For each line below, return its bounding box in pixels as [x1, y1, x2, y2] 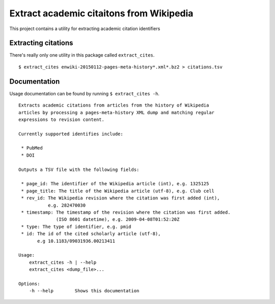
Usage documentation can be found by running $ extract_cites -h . [9, 90, 160, 96]
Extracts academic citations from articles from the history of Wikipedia [18, 103, 209, 108]
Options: [18, 281, 40, 287]
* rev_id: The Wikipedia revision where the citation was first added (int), [21, 195, 220, 201]
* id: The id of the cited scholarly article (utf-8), [21, 231, 161, 237]
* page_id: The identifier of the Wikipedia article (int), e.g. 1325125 [21, 181, 209, 187]
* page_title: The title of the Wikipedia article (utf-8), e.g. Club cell [21, 188, 215, 194]
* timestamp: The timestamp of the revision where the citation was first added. [21, 210, 231, 215]
